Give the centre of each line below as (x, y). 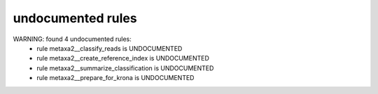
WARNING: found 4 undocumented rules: (72, 39)
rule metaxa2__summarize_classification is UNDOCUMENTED (125, 68)
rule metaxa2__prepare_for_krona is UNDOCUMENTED (115, 78)
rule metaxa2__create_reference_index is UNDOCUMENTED (123, 58)
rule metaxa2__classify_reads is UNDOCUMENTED (110, 48)
